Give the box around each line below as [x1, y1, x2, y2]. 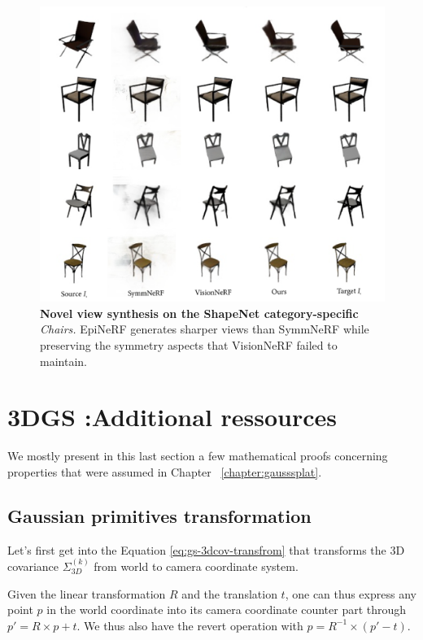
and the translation [181, 585, 277, 602]
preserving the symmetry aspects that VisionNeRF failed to [40, 336, 338, 353]
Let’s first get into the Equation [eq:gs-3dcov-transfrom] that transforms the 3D [7, 541, 405, 558]
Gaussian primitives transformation [7, 503, 312, 528]
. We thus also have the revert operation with [76, 616, 303, 633]
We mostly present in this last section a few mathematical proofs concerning [7, 447, 388, 464]
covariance [7, 558, 59, 575]
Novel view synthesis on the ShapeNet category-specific [40, 304, 359, 321]
